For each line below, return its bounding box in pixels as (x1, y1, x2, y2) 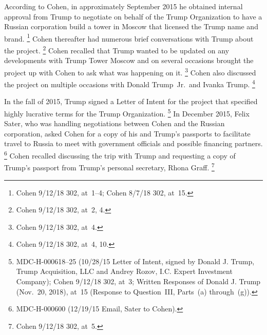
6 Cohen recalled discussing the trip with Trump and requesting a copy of (4, 149, 236, 161)
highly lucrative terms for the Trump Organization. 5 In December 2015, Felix (4, 106, 250, 119)
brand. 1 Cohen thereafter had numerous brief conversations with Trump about (4, 31, 254, 44)
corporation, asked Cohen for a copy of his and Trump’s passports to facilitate (4, 128, 251, 139)
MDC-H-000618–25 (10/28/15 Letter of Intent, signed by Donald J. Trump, (16, 255, 255, 266)
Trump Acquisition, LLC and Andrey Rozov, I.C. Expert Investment (16, 266, 233, 277)
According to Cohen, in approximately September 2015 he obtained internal (4, 1, 243, 11)
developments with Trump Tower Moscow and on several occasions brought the (4, 55, 254, 66)
